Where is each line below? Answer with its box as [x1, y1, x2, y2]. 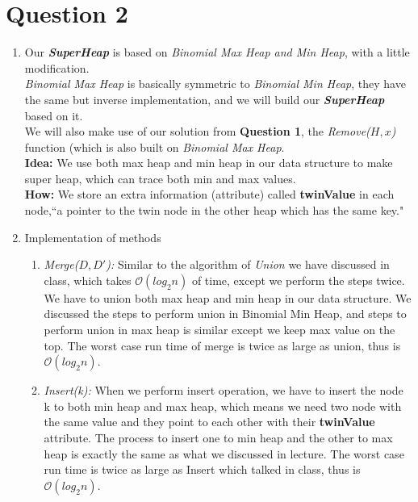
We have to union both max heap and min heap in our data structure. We [44, 289, 412, 306]
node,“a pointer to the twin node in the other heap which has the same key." [24, 202, 404, 219]
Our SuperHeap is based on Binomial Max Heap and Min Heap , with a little [24, 44, 410, 61]
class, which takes [44, 271, 132, 288]
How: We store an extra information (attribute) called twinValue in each [24, 186, 395, 203]
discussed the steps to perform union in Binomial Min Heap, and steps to [44, 305, 407, 322]
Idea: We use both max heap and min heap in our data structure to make [24, 154, 393, 171]
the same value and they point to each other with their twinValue [44, 413, 375, 430]
